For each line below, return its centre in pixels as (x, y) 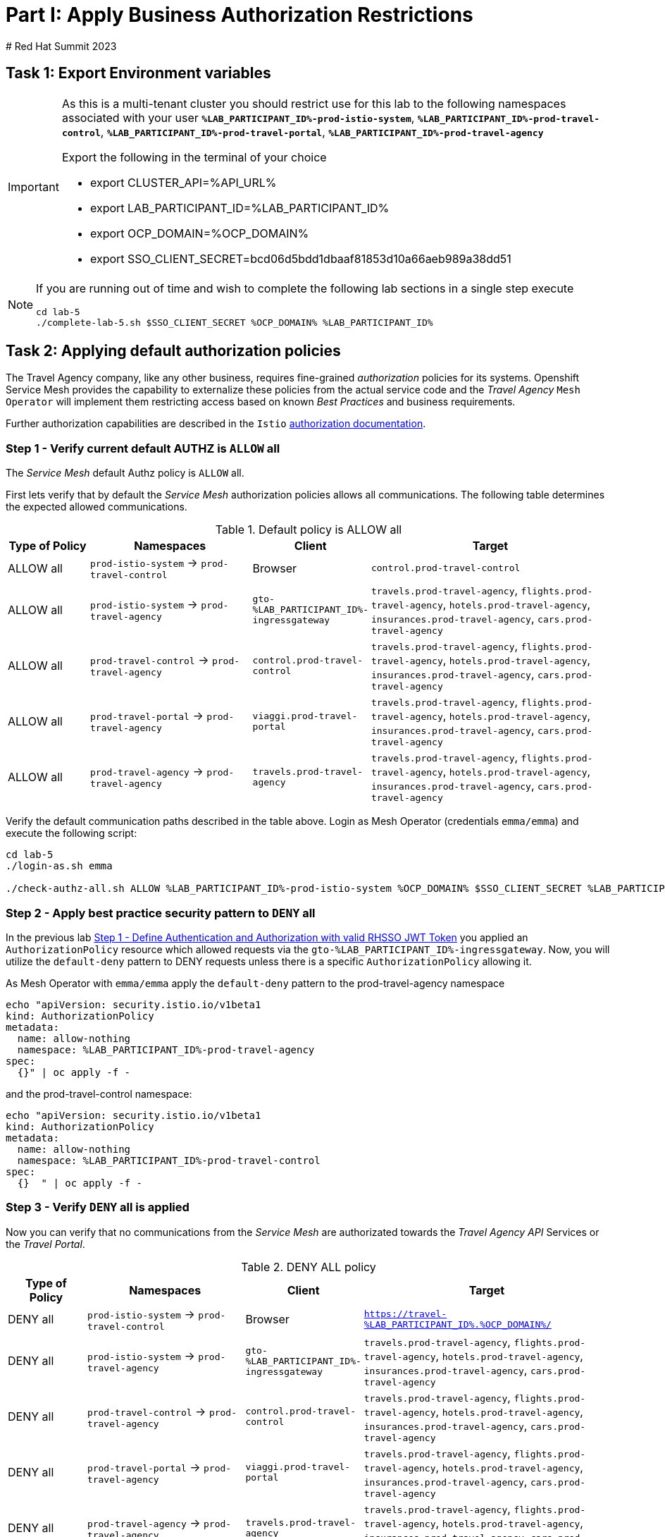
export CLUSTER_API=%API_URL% (183, 182)
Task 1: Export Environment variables (138, 73)
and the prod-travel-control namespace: (99, 1094)
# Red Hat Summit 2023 (61, 46)
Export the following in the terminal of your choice (194, 157)
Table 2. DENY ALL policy (309, 1267)
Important (33, 186)
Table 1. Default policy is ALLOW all (309, 530)
